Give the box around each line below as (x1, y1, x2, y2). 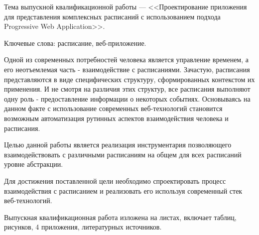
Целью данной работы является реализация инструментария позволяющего (4, 139, 232, 150)
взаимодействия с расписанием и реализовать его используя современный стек (4, 185, 243, 196)
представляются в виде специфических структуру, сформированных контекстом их (4, 74, 255, 84)
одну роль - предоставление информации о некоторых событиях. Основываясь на (4, 93, 251, 104)
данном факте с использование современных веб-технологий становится (4, 103, 223, 114)
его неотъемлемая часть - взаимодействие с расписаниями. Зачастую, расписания (4, 64, 250, 74)
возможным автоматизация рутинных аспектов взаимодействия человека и (4, 113, 229, 123)
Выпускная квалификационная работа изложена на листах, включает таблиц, (4, 212, 237, 222)
